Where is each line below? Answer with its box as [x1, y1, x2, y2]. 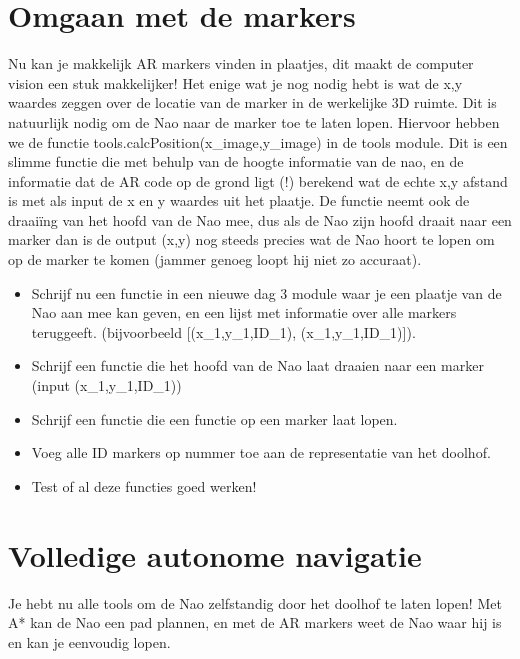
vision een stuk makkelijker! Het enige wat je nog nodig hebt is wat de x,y [8, 72, 463, 93]
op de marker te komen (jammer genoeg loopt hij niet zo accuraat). [8, 249, 422, 270]
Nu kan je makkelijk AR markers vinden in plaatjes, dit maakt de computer [8, 53, 474, 74]
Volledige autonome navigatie [8, 534, 422, 575]
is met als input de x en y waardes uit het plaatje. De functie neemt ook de [8, 190, 470, 211]
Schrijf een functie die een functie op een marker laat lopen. [31, 408, 398, 429]
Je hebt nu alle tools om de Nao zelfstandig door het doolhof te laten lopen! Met [8, 592, 502, 613]
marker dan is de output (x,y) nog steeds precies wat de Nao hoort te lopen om [8, 229, 495, 250]
